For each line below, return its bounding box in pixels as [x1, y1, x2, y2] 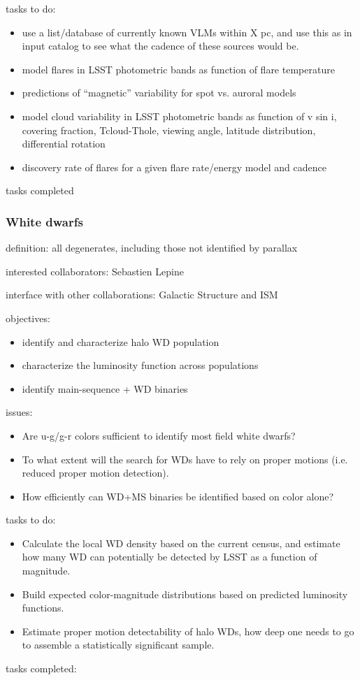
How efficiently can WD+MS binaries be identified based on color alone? [22, 489, 334, 503]
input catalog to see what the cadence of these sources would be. [22, 38, 299, 53]
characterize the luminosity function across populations [22, 358, 259, 372]
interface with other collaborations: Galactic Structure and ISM [6, 287, 278, 302]
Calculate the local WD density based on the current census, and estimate [22, 535, 340, 550]
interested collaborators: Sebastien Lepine [6, 263, 184, 278]
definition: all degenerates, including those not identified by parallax [6, 240, 298, 255]
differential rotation [22, 136, 106, 151]
